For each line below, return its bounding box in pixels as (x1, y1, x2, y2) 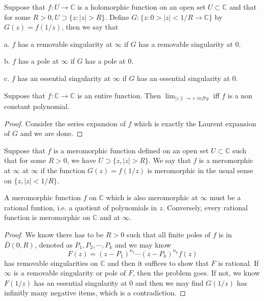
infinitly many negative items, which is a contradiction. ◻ (4, 287, 186, 298)
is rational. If (218, 257, 259, 268)
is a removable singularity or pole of (13, 267, 126, 278)
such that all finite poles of (127, 229, 210, 239)
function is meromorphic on (4, 212, 90, 223)
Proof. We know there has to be (4, 229, 104, 239)
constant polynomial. (4, 101, 70, 112)
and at (100, 212, 120, 223)
